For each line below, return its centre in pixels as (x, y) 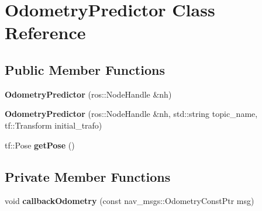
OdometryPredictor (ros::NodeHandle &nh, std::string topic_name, (131, 114)
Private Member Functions (88, 176)
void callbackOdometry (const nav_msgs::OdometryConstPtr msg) (130, 201)
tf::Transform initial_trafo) (54, 125)
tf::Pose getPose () (40, 145)
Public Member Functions (85, 69)
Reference (45, 32)
